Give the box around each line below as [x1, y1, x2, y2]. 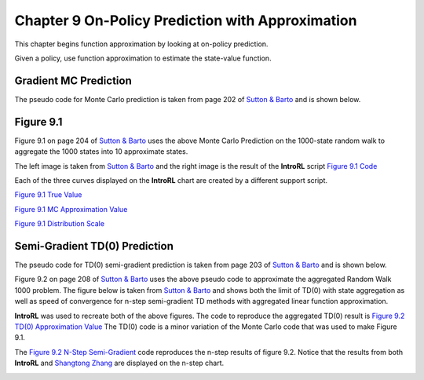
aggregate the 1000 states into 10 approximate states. [14, 147, 188, 156]
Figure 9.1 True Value [14, 190, 82, 199]
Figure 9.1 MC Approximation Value [14, 204, 128, 214]
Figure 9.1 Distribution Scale [14, 219, 105, 228]
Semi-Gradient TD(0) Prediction [14, 239, 174, 253]
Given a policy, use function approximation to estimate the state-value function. [14, 53, 272, 63]
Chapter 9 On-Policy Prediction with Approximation [14, 12, 357, 29]
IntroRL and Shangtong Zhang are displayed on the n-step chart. [14, 358, 225, 368]
